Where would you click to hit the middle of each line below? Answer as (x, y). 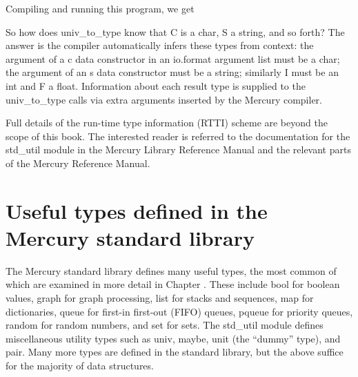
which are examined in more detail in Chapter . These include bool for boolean (173, 284)
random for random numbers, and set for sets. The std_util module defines (165, 325)
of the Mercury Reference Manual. (78, 163)
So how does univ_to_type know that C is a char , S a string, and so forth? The (175, 31)
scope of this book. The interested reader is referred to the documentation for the (178, 136)
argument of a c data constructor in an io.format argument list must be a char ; (173, 58)
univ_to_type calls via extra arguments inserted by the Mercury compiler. (164, 99)
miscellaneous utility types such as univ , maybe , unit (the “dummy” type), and (173, 338)
